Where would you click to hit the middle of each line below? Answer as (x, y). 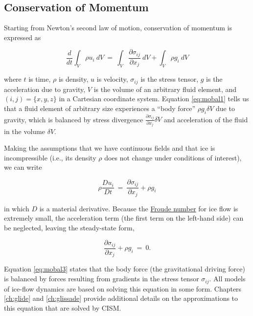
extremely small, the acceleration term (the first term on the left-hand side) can (124, 218)
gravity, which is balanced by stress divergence (74, 119)
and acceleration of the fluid (206, 119)
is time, (40, 79)
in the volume (24, 131)
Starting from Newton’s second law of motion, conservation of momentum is (118, 28)
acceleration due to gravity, (45, 89)
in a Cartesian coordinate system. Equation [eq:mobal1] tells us (154, 99)
